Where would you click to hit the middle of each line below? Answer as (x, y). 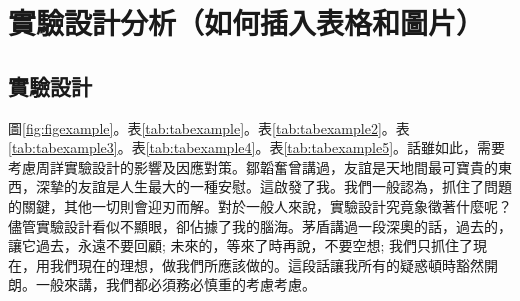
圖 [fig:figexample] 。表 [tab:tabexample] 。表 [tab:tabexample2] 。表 (209, 127)
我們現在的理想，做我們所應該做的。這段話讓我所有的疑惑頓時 (252, 264)
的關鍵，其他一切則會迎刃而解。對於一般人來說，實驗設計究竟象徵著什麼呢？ (260, 205)
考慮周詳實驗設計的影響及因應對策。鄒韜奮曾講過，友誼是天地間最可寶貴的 (253, 166)
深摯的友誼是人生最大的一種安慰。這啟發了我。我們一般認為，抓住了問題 (273, 186)
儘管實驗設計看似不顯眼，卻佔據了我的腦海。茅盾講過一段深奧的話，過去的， (260, 225)
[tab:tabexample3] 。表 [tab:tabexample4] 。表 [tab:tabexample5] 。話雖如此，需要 (257, 147)
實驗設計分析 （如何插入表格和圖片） (246, 22)
